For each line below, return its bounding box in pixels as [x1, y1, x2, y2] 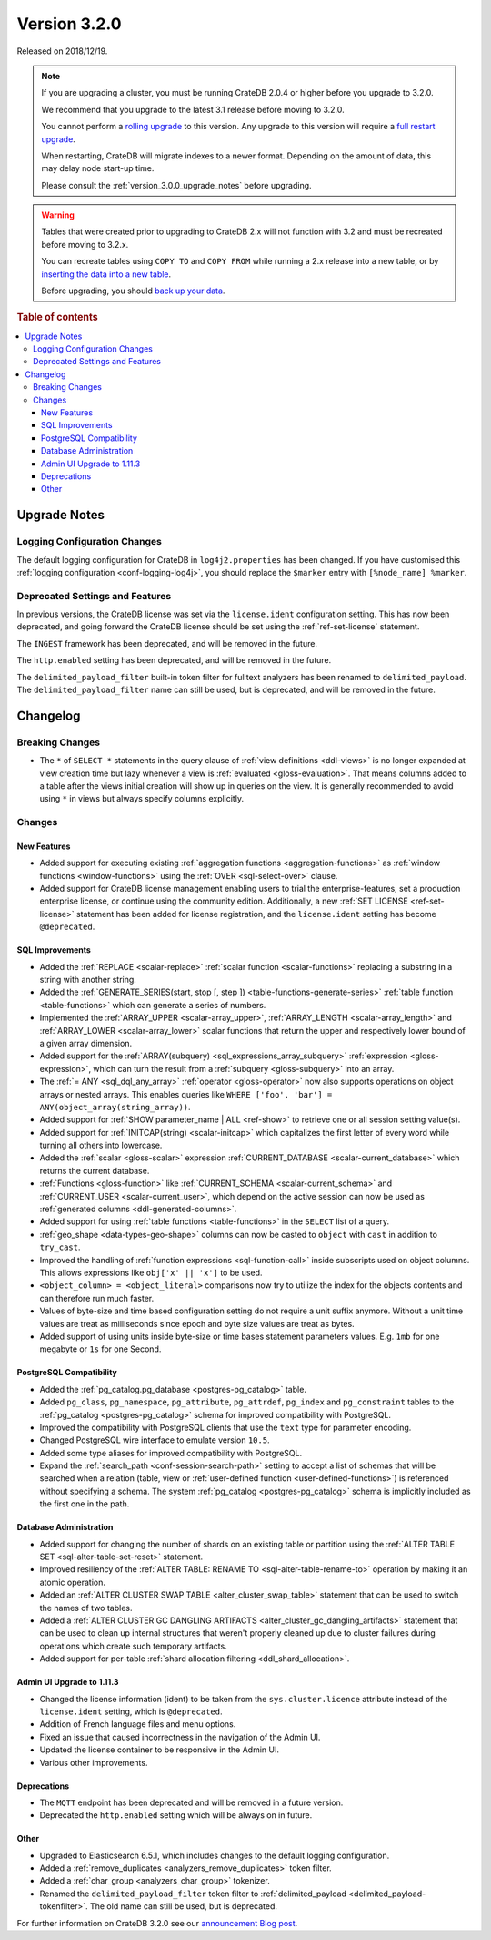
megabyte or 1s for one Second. [39, 1343, 162, 1354]
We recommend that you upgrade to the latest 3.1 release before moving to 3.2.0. [41, 104, 345, 115]
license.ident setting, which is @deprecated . [39, 1706, 223, 1717]
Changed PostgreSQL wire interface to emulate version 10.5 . [39, 1435, 270, 1445]
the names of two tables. [39, 1602, 133, 1613]
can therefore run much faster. [39, 1292, 155, 1303]
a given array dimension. [39, 1037, 132, 1048]
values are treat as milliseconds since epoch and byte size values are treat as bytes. [39, 1318, 355, 1329]
